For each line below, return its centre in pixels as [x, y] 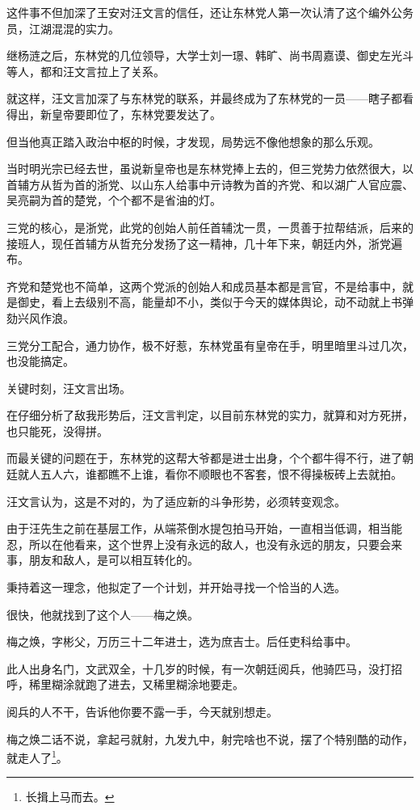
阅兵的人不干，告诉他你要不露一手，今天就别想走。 [142, 711]
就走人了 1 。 [37, 756]
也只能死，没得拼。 [57, 430]
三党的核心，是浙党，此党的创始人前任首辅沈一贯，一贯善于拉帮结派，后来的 [210, 227]
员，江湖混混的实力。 [63, 28]
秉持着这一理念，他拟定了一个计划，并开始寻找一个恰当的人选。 [176, 587]
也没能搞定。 [40, 361]
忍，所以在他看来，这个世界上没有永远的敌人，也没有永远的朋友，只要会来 [204, 544]
